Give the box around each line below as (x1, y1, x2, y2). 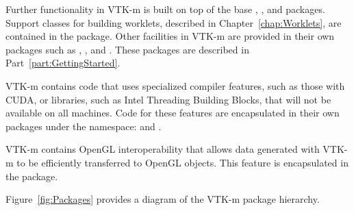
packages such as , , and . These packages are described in (5, 42, 249, 56)
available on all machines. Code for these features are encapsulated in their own (5, 105, 340, 120)
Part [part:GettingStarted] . (5, 55, 121, 70)
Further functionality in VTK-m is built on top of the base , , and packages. (5, 2, 325, 16)
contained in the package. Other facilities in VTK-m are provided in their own (5, 29, 335, 43)
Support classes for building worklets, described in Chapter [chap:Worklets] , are (5, 15, 342, 29)
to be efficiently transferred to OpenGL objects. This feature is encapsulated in (16, 155, 349, 169)
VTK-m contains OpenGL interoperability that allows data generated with (5, 142, 320, 156)
